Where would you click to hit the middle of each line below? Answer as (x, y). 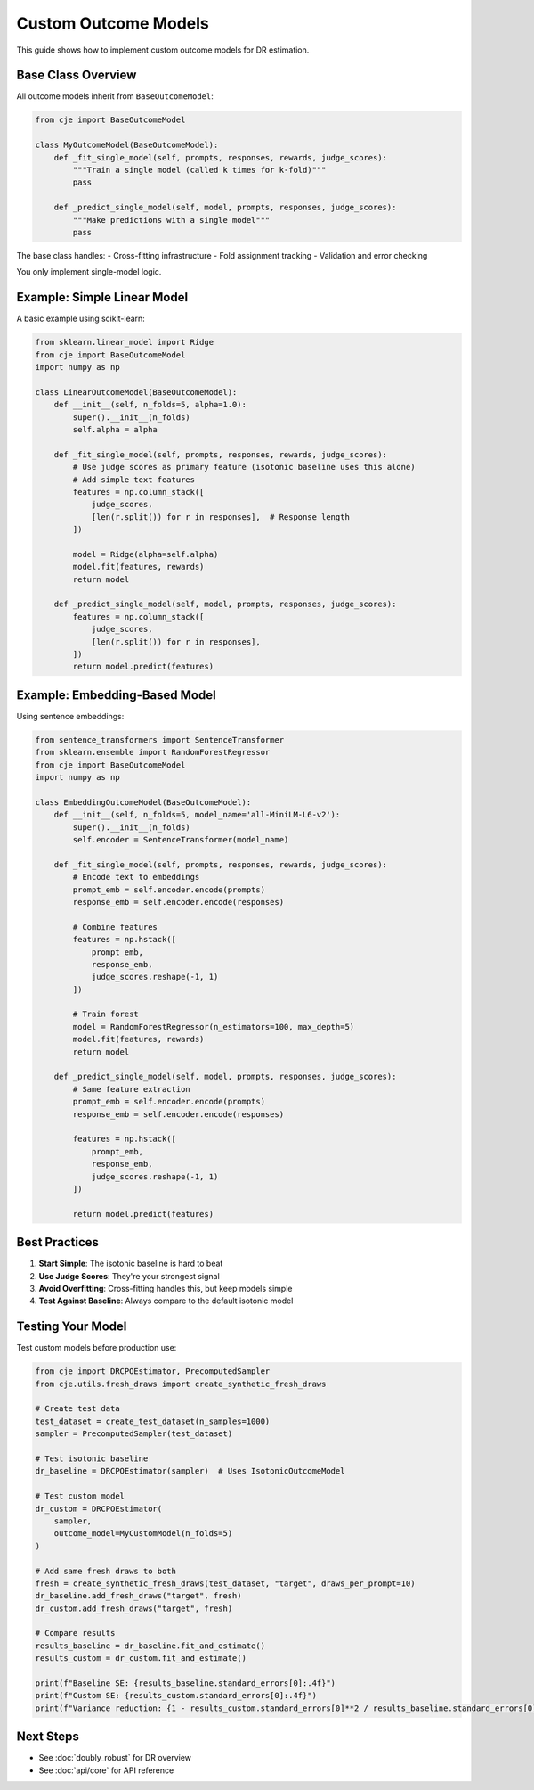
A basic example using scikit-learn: (81, 319)
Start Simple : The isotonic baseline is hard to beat (131, 1264)
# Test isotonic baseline (92, 1459)
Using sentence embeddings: (70, 716)
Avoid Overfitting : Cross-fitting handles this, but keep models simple (166, 1288)
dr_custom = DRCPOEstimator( (99, 1508)
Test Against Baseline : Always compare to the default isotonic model (166, 1301)
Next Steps (48, 1737)
